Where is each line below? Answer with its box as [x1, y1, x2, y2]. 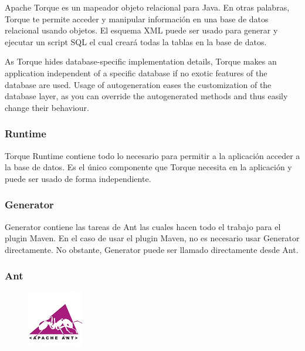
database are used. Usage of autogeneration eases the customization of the [5, 78, 272, 90]
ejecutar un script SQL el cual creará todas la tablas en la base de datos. [5, 35, 267, 48]
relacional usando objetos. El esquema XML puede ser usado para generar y [5, 24, 278, 36]
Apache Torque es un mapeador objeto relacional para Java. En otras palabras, [5, 1, 290, 13]
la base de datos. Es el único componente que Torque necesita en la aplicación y [5, 161, 292, 173]
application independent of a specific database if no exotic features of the [5, 66, 267, 79]
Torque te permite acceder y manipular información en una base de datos [5, 12, 269, 25]
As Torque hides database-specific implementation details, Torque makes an [5, 55, 277, 67]
